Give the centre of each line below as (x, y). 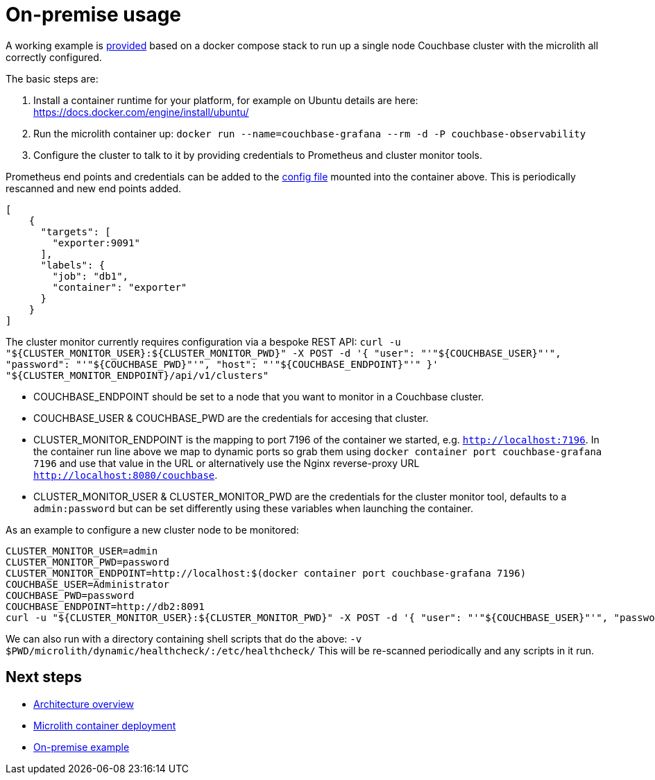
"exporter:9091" (96, 243)
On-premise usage (94, 15)
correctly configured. (54, 57)
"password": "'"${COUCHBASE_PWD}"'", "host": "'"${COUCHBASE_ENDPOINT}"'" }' (222, 364)
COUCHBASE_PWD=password (70, 595)
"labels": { (73, 265)
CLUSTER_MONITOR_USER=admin (82, 551)
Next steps (44, 677)
